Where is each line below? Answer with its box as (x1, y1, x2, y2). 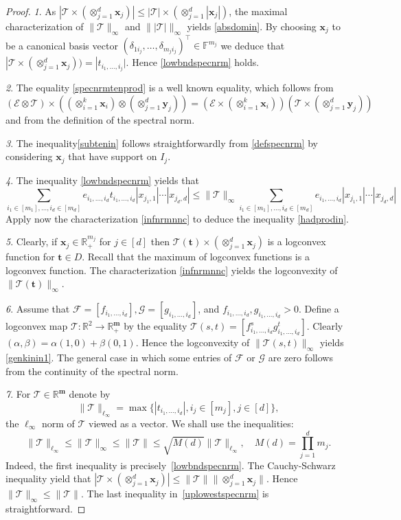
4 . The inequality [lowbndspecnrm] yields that (5, 172, 199, 187)
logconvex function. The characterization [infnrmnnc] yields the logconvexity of (5, 262, 338, 277)
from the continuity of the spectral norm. (5, 363, 179, 378)
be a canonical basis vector (5, 38, 118, 52)
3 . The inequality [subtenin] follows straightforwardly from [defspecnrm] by (5, 135, 318, 150)
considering (5, 149, 53, 163)
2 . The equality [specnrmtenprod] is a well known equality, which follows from (5, 80, 334, 95)
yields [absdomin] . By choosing (187, 19, 317, 33)
